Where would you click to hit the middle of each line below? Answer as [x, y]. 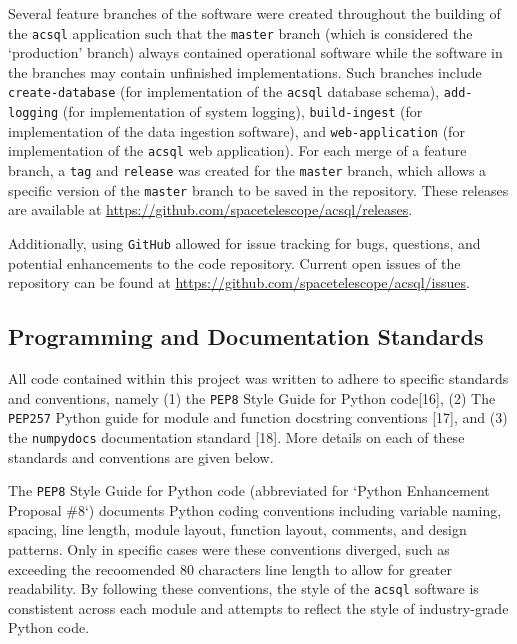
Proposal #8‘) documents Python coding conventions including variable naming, [255, 509]
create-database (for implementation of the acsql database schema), [224, 91]
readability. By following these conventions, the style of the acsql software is [243, 588]
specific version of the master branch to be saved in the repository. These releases [258, 189]
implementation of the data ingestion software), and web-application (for [236, 130]
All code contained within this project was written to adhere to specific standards [258, 378]
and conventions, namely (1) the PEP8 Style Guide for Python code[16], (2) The [252, 397]
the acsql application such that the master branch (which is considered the [240, 32]
